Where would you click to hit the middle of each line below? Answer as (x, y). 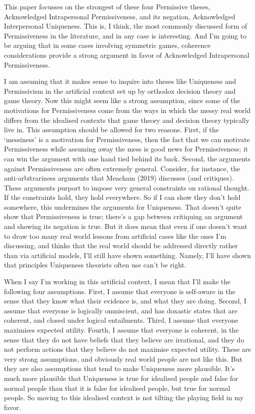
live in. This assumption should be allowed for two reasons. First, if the (112, 130)
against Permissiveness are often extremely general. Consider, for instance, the (122, 168)
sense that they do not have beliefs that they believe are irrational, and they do (124, 339)
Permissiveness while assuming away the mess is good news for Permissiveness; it (126, 149)
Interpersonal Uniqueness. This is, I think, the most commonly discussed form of (126, 26)
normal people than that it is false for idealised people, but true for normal (117, 388)
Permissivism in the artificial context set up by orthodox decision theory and (120, 91)
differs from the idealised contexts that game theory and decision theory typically (127, 120)
